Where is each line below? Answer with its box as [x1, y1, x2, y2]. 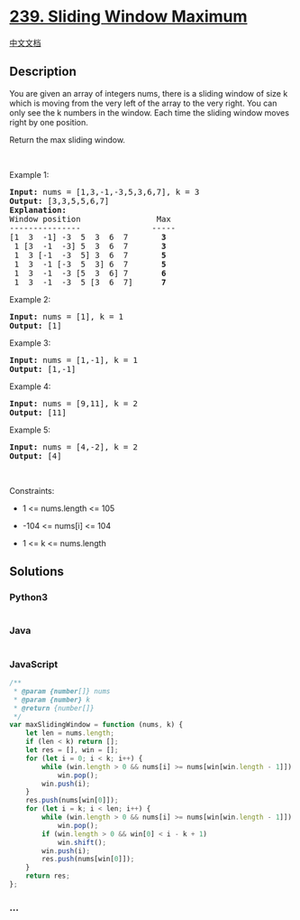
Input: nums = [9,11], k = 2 [9, 398, 138, 408]
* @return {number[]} [13, 703, 95, 712]
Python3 [9, 591, 48, 604]
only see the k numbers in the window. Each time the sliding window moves [9, 107, 290, 118]
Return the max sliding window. [9, 134, 126, 145]
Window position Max [9, 214, 171, 224]
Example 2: [9, 293, 51, 304]
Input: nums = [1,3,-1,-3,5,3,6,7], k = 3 [9, 187, 200, 197]
